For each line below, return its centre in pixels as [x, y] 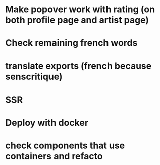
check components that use [65, 146]
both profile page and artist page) [77, 20]
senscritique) [34, 77]
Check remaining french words [71, 43]
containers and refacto [54, 156]
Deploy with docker [47, 122]
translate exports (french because [78, 66]
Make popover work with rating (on [80, 9]
